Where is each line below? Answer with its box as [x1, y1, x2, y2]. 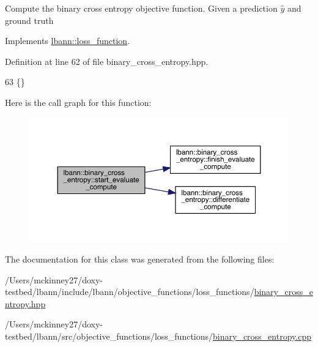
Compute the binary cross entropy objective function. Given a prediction [5, 2, 278, 14]
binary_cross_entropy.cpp [213, 330, 311, 343]
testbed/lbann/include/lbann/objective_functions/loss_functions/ [5, 285, 254, 298]
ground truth [5, 13, 54, 26]
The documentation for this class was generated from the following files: [5, 253, 275, 266]
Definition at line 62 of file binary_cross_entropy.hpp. [5, 54, 209, 67]
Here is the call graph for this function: [5, 95, 152, 108]
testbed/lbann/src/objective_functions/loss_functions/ [5, 330, 213, 343]
